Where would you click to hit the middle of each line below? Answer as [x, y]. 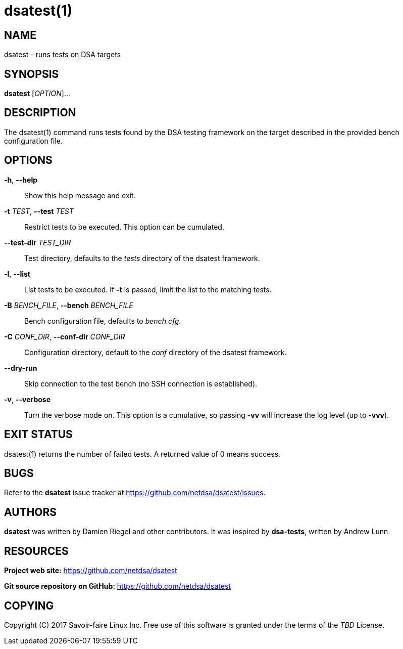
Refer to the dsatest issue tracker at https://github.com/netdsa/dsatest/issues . [135, 493]
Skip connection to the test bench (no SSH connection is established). [141, 383]
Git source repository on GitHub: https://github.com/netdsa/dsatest [117, 586]
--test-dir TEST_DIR [38, 242]
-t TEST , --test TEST [39, 211]
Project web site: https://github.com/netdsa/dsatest [91, 571]
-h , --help [21, 180]
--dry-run [21, 368]
